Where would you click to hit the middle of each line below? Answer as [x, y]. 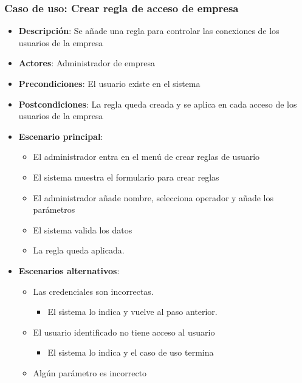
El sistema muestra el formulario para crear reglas [126, 177]
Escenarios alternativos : [69, 270]
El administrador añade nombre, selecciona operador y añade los [153, 197]
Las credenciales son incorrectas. [93, 291]
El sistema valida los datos [83, 229]
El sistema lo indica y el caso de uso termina [131, 352]
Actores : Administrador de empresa [87, 63]
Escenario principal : [61, 136]
